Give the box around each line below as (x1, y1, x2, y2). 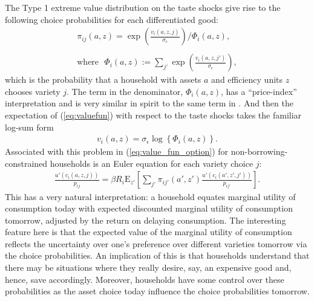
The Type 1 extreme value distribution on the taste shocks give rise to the (5, 1, 281, 13)
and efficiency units (211, 73, 283, 86)
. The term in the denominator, (67, 85, 183, 97)
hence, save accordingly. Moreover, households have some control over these (5, 273, 284, 285)
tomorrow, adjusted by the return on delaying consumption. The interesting (5, 213, 286, 226)
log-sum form (5, 120, 54, 133)
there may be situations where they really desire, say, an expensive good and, (5, 261, 292, 274)
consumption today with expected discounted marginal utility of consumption (5, 202, 293, 215)
